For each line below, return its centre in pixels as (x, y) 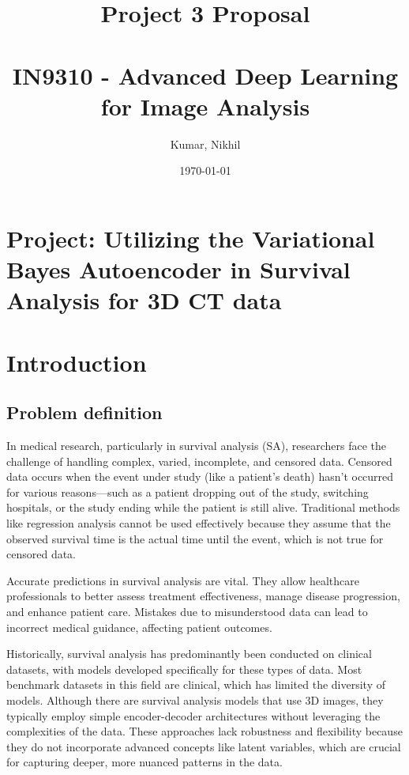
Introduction (77, 362)
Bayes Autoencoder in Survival (178, 269)
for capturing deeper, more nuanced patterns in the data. (144, 762)
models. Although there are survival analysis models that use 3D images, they (195, 699)
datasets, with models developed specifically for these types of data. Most (184, 669)
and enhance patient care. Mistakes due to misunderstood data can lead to (187, 611)
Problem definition (84, 412)
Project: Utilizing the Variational (191, 238)
